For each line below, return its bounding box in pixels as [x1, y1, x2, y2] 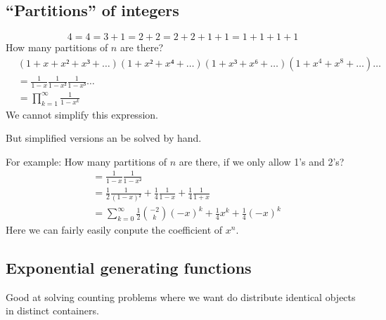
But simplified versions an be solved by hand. [6, 131, 202, 145]
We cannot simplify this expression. [6, 107, 158, 121]
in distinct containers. [6, 303, 99, 318]
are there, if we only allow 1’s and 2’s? [179, 154, 345, 168]
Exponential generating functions [6, 257, 252, 279]
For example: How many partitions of [6, 154, 167, 168]
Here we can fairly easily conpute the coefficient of [6, 222, 223, 237]
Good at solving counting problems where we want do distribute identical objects [6, 289, 356, 304]
